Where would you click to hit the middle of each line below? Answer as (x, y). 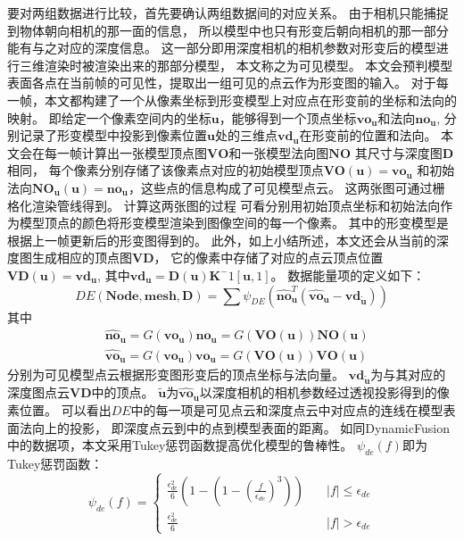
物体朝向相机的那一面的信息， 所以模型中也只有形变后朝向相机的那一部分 (234, 30)
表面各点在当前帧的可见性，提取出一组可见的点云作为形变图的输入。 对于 (222, 83)
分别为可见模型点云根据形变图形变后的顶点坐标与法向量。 (176, 374)
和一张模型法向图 (279, 152)
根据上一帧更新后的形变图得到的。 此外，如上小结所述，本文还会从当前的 (222, 240)
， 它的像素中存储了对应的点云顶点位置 (269, 258)
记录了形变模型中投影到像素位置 (113, 135)
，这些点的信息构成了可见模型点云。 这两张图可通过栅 (286, 187)
